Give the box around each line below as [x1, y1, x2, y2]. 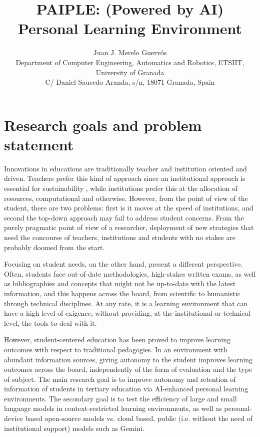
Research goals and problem [4, 114, 202, 135]
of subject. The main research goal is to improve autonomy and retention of [4, 373, 236, 384]
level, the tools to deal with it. [4, 317, 97, 328]
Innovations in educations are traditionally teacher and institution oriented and [4, 163, 247, 173]
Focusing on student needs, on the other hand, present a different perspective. [4, 259, 243, 269]
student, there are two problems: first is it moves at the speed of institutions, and [4, 202, 253, 213]
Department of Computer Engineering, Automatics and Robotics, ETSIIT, [15, 57, 244, 67]
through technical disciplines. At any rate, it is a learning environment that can [4, 298, 248, 308]
